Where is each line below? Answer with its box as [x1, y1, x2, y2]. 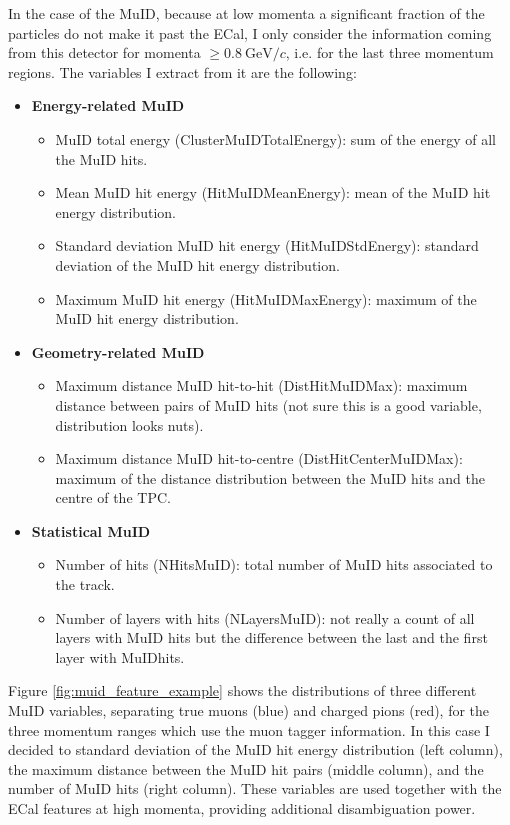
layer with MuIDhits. [55, 646, 185, 667]
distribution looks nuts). [55, 414, 204, 435]
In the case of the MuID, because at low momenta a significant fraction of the [8, 3, 485, 23]
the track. [55, 574, 115, 595]
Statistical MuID [31, 520, 151, 541]
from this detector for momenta [8, 42, 201, 63]
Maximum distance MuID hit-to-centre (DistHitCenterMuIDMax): [55, 448, 463, 469]
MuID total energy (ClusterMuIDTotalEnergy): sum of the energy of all [55, 128, 496, 149]
